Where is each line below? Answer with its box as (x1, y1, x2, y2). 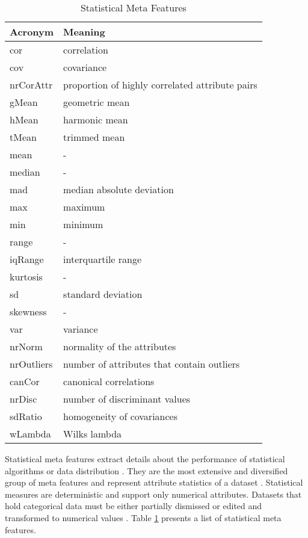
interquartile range (63, 252, 142, 266)
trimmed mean (63, 130, 125, 144)
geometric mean (63, 95, 130, 109)
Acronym (10, 25, 54, 39)
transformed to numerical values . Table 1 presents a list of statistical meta (5, 511, 282, 524)
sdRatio (10, 409, 42, 423)
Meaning (63, 25, 105, 39)
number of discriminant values (63, 392, 191, 406)
